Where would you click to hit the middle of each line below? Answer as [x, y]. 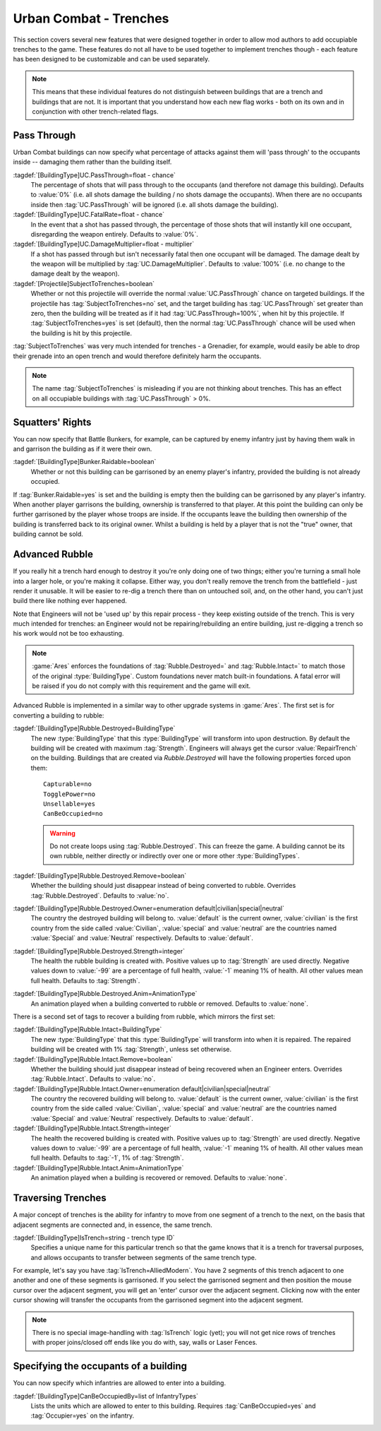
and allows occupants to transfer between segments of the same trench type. [144, 1257]
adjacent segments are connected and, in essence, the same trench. [113, 1225]
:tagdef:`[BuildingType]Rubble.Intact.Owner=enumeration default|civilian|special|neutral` [142, 1088]
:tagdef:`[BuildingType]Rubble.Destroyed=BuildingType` [94, 728]
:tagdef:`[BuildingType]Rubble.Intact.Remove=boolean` [93, 1059]
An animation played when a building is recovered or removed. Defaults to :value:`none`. [159, 1178]
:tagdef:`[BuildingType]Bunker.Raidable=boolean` [85, 462]
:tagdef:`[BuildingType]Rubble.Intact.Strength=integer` [92, 1128]
